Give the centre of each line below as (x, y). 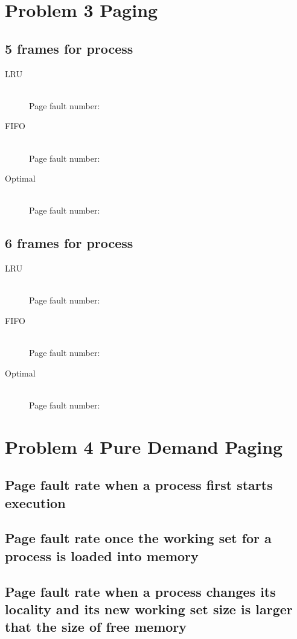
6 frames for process (69, 243)
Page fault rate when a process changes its (140, 591)
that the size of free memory (96, 627)
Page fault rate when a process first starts (139, 485)
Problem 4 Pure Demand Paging (144, 446)
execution (35, 502)
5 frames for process (69, 48)
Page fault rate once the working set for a (138, 538)
